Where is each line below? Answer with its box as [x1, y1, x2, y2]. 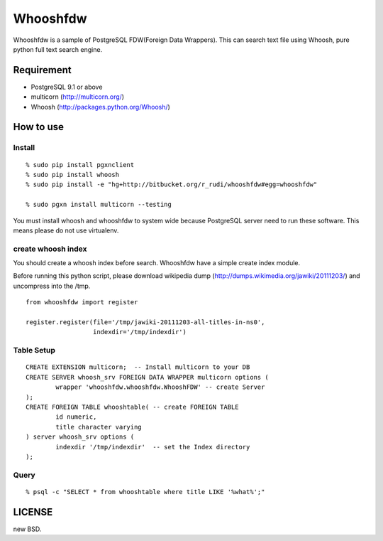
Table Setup [13, 346, 56, 355]
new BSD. [13, 525, 42, 533]
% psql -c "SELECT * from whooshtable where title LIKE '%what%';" [26, 488, 265, 496]
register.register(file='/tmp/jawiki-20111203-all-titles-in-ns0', [26, 318, 265, 326]
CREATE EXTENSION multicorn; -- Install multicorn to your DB [26, 363, 250, 371]
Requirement [13, 64, 72, 76]
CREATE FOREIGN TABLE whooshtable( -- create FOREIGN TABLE [26, 402, 239, 411]
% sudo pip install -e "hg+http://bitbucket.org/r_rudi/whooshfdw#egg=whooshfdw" [26, 181, 318, 188]
